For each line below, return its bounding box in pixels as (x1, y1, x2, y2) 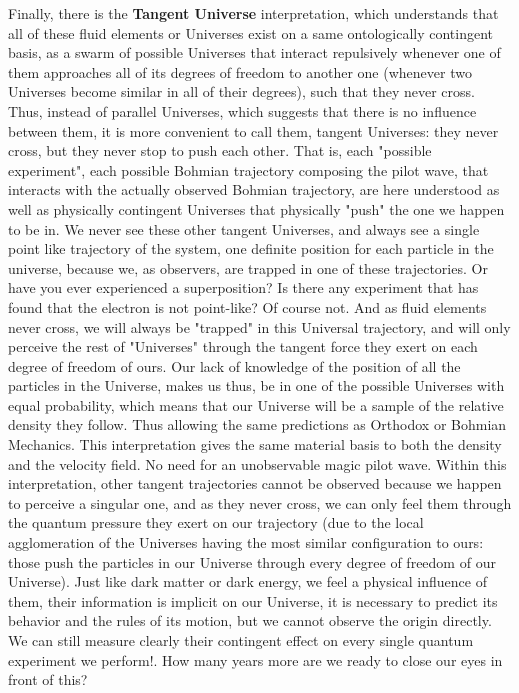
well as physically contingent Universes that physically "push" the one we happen (8, 198, 505, 219)
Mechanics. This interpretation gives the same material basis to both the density (8, 434, 502, 455)
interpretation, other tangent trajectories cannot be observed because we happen (8, 473, 502, 494)
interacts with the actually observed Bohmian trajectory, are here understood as (8, 179, 500, 200)
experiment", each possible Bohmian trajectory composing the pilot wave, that (8, 159, 489, 180)
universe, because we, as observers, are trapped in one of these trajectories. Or (8, 257, 488, 278)
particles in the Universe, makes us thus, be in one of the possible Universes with (8, 375, 505, 396)
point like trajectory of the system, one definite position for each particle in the (8, 238, 494, 259)
